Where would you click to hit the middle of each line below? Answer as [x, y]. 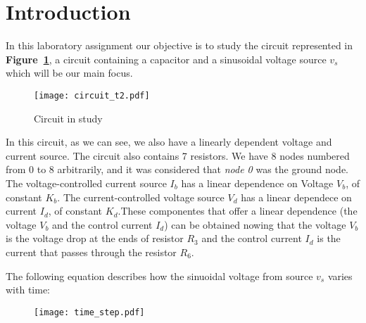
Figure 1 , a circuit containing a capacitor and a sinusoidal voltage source [166, 59]
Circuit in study [68, 118]
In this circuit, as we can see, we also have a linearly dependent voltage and [169, 142]
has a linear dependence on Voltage [257, 183]
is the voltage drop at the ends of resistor [95, 238]
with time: [28, 290]
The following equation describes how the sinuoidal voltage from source [159, 275]
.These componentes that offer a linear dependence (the [238, 211]
